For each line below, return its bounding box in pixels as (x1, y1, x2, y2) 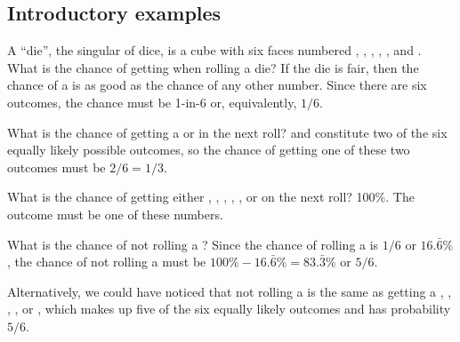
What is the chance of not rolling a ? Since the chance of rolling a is (7, 235, 379, 253)
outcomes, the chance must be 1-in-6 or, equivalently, (7, 92, 297, 111)
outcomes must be (7, 157, 106, 176)
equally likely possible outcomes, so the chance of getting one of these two (7, 140, 410, 159)
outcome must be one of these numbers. (7, 204, 223, 223)
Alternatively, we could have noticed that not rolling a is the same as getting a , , (7, 282, 452, 300)
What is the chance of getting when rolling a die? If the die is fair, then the (7, 58, 419, 76)
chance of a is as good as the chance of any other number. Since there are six (7, 76, 427, 94)
